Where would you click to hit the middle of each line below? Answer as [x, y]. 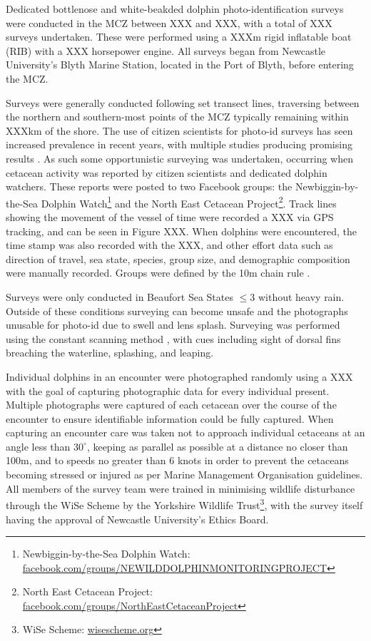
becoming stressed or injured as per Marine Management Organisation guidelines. [184, 475]
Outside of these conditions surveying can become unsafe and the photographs [177, 311]
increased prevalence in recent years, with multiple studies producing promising [179, 144]
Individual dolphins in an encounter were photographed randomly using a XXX [179, 376]
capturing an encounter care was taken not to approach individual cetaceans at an [185, 432]
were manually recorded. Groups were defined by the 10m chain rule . [158, 273]
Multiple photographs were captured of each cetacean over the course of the [171, 405]
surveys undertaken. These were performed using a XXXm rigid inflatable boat [179, 37]
